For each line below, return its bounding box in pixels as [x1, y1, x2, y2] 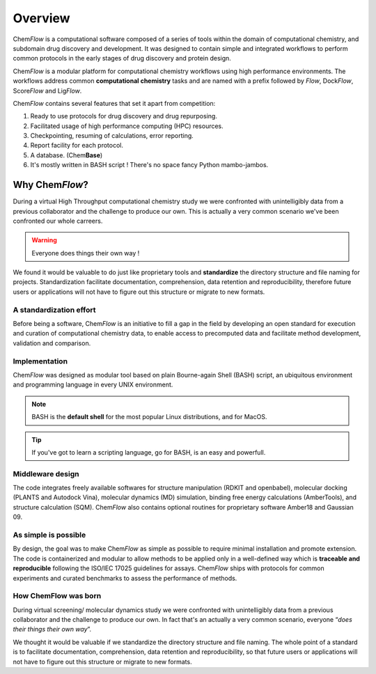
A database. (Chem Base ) [30, 150, 103, 159]
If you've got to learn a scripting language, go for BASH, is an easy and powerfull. [31, 448, 266, 456]
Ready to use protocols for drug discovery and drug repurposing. [30, 112, 217, 120]
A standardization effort [13, 305, 96, 315]
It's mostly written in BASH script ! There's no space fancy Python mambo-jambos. [30, 161, 269, 169]
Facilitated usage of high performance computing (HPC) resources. [30, 122, 224, 130]
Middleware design [13, 469, 79, 478]
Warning [31, 236, 57, 244]
